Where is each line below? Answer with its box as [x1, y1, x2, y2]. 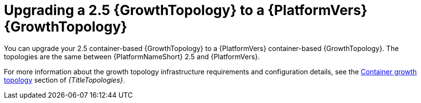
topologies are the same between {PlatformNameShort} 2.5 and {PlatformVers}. [4, 52, 260, 61]
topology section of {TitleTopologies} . [4, 75, 125, 84]
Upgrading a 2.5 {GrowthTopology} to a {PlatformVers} [4, 2, 368, 18]
